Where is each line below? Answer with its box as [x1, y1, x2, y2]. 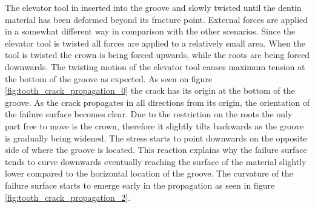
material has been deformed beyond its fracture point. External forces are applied [5, 13, 308, 25]
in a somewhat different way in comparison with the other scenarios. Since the [5, 25, 296, 37]
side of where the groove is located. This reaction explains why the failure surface [5, 143, 307, 156]
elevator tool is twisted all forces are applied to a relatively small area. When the [5, 36, 305, 49]
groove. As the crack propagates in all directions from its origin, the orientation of [5, 96, 310, 108]
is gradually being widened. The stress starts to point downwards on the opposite [5, 131, 307, 144]
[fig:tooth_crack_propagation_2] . [5, 190, 131, 203]
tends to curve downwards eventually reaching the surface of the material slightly [5, 155, 307, 167]
